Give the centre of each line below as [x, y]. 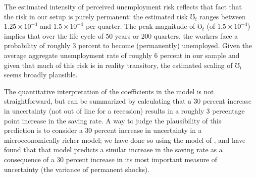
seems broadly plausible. [41, 75]
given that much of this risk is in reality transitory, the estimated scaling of [118, 65]
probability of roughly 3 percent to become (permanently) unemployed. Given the [128, 45]
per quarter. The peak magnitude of [140, 26]
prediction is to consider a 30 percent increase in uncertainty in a [103, 130]
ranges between [223, 16]
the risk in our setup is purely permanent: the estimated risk [96, 16]
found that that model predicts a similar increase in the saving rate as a [113, 149]
